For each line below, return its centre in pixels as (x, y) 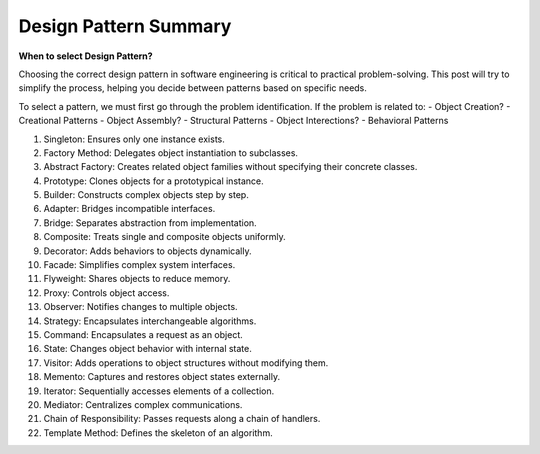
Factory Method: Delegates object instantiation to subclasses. (171, 152)
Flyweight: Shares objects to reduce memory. (137, 279)
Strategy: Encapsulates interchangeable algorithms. (150, 321)
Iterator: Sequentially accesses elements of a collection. (159, 391)
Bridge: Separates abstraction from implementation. (150, 222)
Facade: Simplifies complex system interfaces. (139, 265)
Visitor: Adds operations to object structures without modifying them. (186, 362)
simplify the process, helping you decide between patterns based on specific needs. (192, 88)
